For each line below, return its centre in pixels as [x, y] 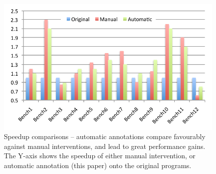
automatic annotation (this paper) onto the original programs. [98, 165]
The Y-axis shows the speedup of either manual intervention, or [100, 156]
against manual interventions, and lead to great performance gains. [105, 146]
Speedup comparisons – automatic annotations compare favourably [105, 136]
